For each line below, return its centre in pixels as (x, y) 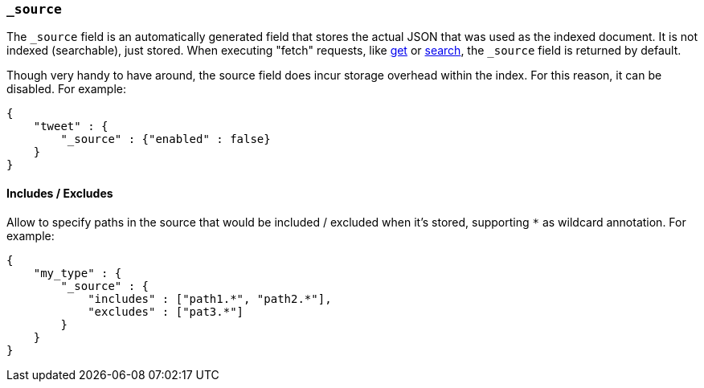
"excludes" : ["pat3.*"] (166, 311)
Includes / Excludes (60, 193)
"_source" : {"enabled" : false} (166, 139)
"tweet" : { (71, 127)
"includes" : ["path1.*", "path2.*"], (210, 298)
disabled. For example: (66, 89)
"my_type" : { (78, 273)
